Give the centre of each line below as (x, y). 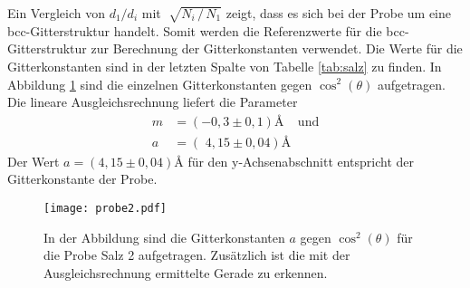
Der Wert (34, 161)
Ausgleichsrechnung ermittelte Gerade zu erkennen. (186, 272)
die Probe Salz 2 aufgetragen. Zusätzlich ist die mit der (197, 255)
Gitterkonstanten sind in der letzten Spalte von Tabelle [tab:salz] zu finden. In (225, 66)
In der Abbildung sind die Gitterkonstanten (164, 237)
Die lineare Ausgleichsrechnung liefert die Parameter (153, 102)
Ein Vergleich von (56, 13)
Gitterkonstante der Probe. (82, 179)
